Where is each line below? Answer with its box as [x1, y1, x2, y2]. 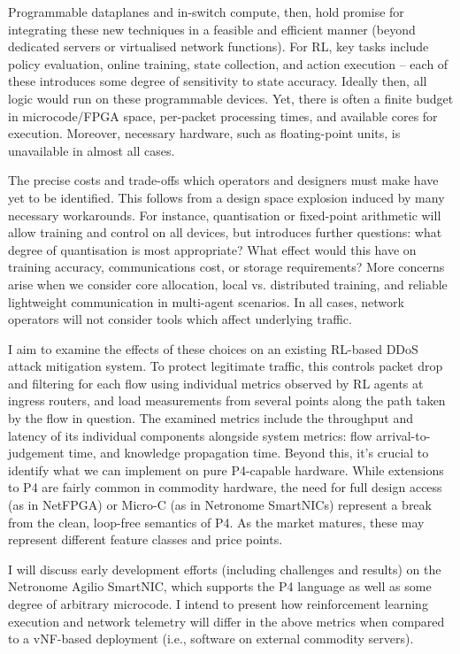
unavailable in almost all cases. [8, 141, 175, 159]
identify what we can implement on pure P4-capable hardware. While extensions [8, 460, 444, 479]
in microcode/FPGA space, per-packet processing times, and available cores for [8, 106, 438, 125]
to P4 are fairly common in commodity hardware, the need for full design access [8, 478, 442, 496]
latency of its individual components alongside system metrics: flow [8, 426, 372, 444]
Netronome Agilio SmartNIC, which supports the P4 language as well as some [8, 577, 432, 596]
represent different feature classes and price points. [8, 530, 283, 549]
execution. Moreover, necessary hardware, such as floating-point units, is [8, 124, 401, 142]
